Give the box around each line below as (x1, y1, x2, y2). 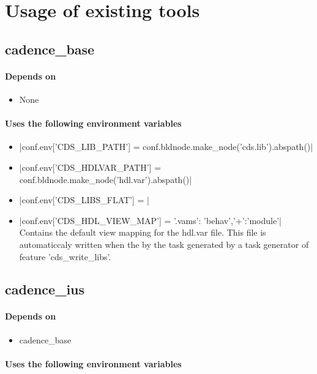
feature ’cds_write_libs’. (19, 250, 111, 263)
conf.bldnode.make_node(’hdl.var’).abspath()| (19, 173, 192, 185)
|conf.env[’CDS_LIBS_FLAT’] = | (19, 193, 149, 206)
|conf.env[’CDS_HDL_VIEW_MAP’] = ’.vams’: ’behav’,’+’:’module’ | (19, 214, 282, 226)
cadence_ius (5, 280, 85, 299)
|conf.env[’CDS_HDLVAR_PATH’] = (19, 160, 162, 173)
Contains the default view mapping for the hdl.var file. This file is (19, 226, 266, 239)
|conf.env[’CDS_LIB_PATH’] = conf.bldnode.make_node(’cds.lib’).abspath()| (19, 140, 313, 153)
